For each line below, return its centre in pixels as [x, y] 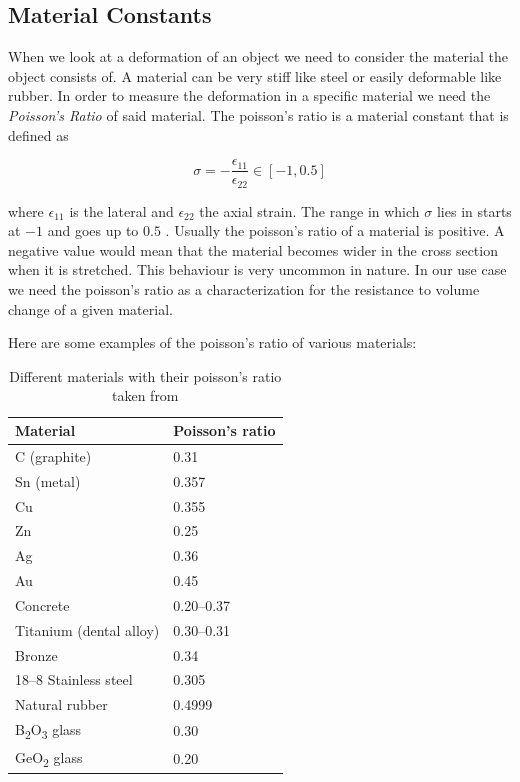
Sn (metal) [48, 480]
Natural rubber [61, 704]
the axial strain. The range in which [309, 210]
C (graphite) [53, 455]
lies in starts [474, 210]
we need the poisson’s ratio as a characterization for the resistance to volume [244, 289]
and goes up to [93, 230]
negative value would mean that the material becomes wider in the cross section [253, 249]
